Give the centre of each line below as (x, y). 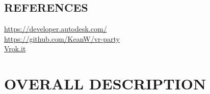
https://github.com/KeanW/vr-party (62, 38)
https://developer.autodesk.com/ (56, 29)
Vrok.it (15, 49)
